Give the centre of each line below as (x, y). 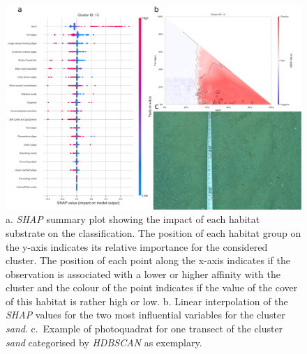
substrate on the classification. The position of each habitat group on (153, 232)
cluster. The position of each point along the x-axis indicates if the (148, 260)
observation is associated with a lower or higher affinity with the (143, 274)
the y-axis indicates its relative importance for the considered (137, 246)
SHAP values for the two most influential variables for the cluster (145, 315)
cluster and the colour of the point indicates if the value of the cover (152, 287)
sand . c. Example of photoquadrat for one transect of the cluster (144, 329)
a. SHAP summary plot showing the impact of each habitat (133, 219)
